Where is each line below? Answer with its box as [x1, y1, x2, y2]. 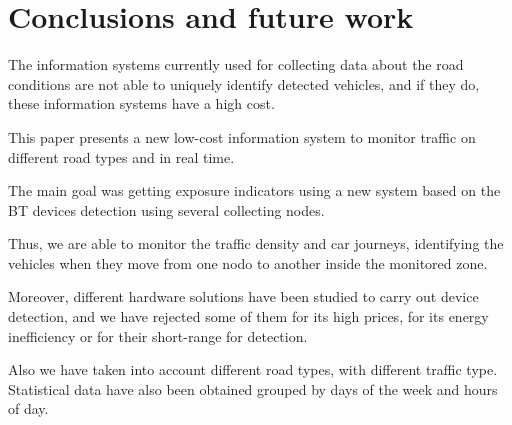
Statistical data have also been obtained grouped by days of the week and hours [8, 378, 498, 399]
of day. [8, 398, 49, 419]
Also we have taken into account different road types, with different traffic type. [8, 359, 498, 380]
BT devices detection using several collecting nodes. [8, 199, 325, 220]
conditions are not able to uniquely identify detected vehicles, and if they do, [8, 73, 480, 94]
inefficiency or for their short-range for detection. [8, 325, 308, 346]
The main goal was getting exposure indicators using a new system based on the [8, 180, 501, 201]
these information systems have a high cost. [8, 93, 275, 114]
